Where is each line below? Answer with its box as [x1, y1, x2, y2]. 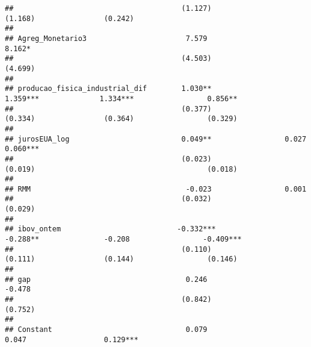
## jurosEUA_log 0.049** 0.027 [5, 134, 307, 143]
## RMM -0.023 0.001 [5, 184, 307, 193]
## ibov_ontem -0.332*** [5, 225, 216, 234]
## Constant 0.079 [5, 325, 208, 334]
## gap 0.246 [5, 275, 208, 284]
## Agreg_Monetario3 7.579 [5, 34, 208, 43]
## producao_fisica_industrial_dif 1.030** [5, 84, 212, 93]
